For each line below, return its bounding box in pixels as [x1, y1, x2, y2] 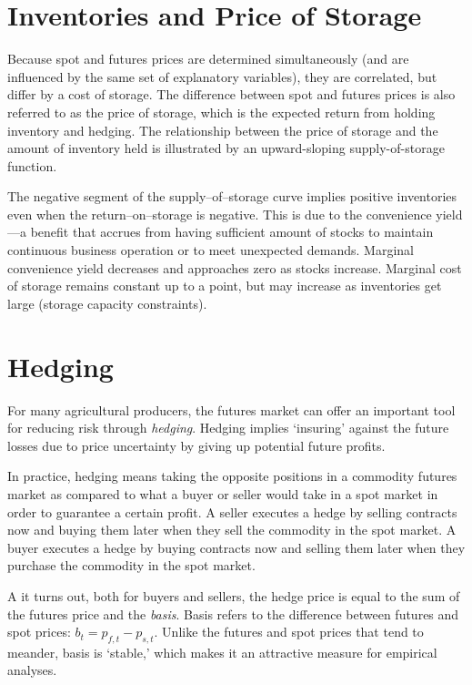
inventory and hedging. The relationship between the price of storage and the [7, 120, 438, 139]
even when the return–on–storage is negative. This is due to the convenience [7, 204, 432, 223]
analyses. [7, 660, 57, 680]
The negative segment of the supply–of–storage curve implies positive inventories [7, 187, 457, 206]
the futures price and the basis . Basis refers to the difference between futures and [7, 604, 459, 623]
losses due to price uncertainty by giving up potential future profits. [7, 435, 386, 455]
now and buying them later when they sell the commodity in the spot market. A [7, 520, 457, 539]
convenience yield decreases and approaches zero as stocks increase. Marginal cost [7, 258, 462, 277]
